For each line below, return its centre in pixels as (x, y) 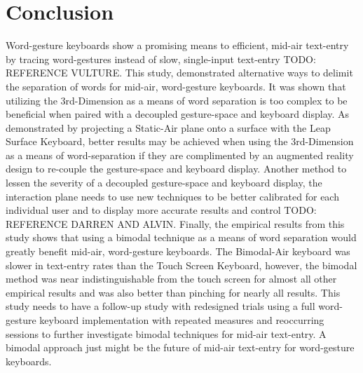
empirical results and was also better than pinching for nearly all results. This (173, 292)
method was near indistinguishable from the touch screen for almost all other (171, 279)
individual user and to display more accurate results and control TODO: (161, 210)
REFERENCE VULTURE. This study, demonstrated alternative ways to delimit (179, 73)
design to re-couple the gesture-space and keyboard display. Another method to (176, 169)
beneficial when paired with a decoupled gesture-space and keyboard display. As (178, 114)
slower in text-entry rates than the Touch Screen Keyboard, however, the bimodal (181, 265)
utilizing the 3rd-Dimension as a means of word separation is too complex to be (177, 100)
